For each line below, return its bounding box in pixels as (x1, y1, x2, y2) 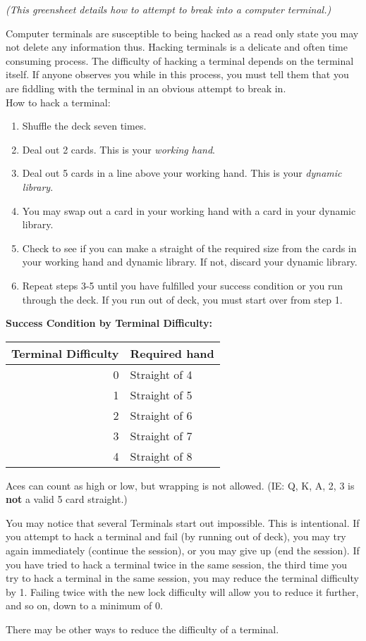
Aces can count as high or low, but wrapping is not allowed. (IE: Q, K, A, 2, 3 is (6, 478, 355, 492)
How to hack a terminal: (6, 94, 111, 109)
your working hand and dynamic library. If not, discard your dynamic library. (22, 254, 358, 269)
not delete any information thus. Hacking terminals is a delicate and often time (6, 39, 348, 54)
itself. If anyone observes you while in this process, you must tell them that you (6, 67, 349, 82)
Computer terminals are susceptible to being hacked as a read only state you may (6, 25, 359, 40)
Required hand (130, 344, 214, 361)
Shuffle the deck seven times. (22, 118, 147, 133)
